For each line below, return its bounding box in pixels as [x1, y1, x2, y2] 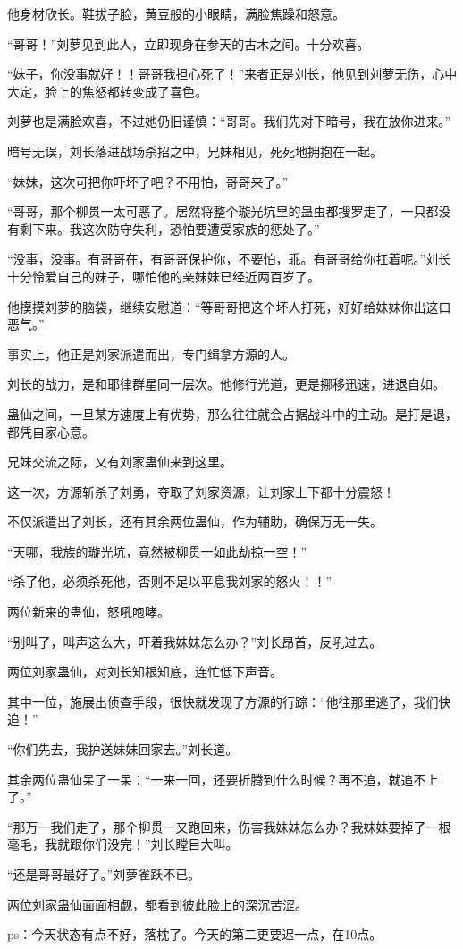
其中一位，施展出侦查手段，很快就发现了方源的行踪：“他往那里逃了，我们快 [7, 692, 451, 710]
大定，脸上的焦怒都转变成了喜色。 [7, 81, 207, 100]
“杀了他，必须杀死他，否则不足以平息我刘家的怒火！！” [7, 572, 333, 591]
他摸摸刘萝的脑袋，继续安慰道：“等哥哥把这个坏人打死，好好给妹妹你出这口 [7, 297, 451, 315]
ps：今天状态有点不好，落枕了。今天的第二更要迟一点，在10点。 [7, 925, 383, 944]
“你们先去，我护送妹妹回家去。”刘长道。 [7, 740, 239, 759]
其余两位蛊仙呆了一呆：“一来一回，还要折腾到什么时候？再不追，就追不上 [7, 769, 439, 788]
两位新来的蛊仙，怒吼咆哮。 [7, 602, 170, 621]
